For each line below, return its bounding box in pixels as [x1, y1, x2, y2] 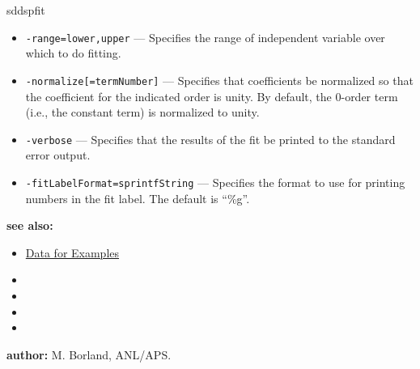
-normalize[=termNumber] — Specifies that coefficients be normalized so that [25, 71, 414, 88]
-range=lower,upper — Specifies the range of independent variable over [25, 28, 385, 45]
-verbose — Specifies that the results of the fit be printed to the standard [25, 130, 396, 147]
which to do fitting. [25, 45, 121, 61]
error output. [25, 146, 91, 163]
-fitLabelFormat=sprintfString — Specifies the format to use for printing [25, 173, 405, 190]
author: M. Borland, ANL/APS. [6, 346, 172, 363]
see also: [6, 217, 53, 234]
